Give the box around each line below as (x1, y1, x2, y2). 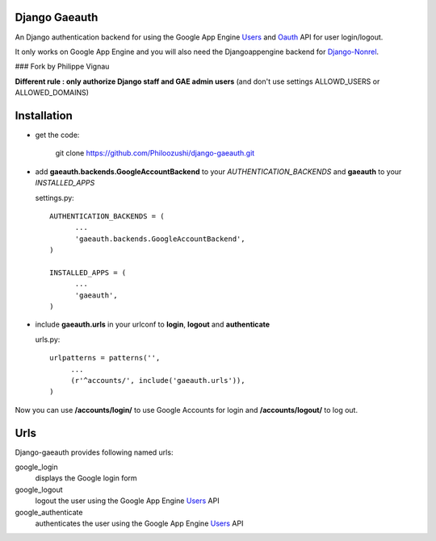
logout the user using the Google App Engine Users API (35, 496, 220, 506)
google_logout (15, 485, 63, 494)
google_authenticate (15, 507, 83, 517)
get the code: (35, 130, 80, 139)
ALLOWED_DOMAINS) (15, 88, 89, 98)
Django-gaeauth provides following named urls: (15, 447, 174, 457)
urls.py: (35, 335, 61, 344)
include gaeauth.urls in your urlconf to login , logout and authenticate (35, 319, 270, 330)
